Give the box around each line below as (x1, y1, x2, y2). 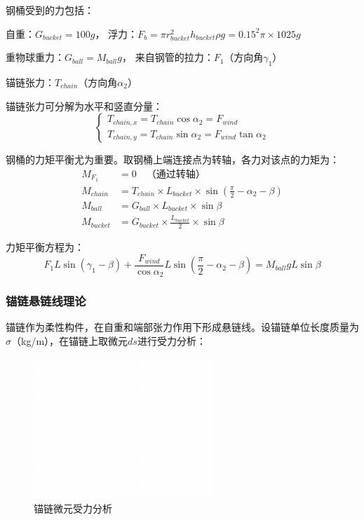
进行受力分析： (137, 333, 206, 348)
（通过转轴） (146, 169, 205, 179)
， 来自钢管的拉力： (121, 50, 214, 64)
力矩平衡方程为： (6, 239, 84, 254)
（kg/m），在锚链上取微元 (11, 333, 128, 348)
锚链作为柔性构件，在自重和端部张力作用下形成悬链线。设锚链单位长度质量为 (6, 320, 359, 334)
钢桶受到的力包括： (6, 3, 94, 17)
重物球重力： (6, 50, 65, 64)
